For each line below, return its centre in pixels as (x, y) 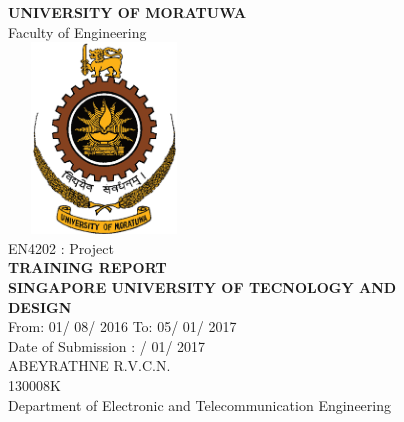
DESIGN (40, 306)
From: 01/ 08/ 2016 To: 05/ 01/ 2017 (122, 326)
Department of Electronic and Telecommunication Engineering (199, 404)
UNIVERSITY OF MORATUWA (127, 12)
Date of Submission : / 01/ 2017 (107, 345)
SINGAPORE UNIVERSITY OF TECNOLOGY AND (202, 286)
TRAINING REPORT (87, 267)
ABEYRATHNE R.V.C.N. (89, 365)
